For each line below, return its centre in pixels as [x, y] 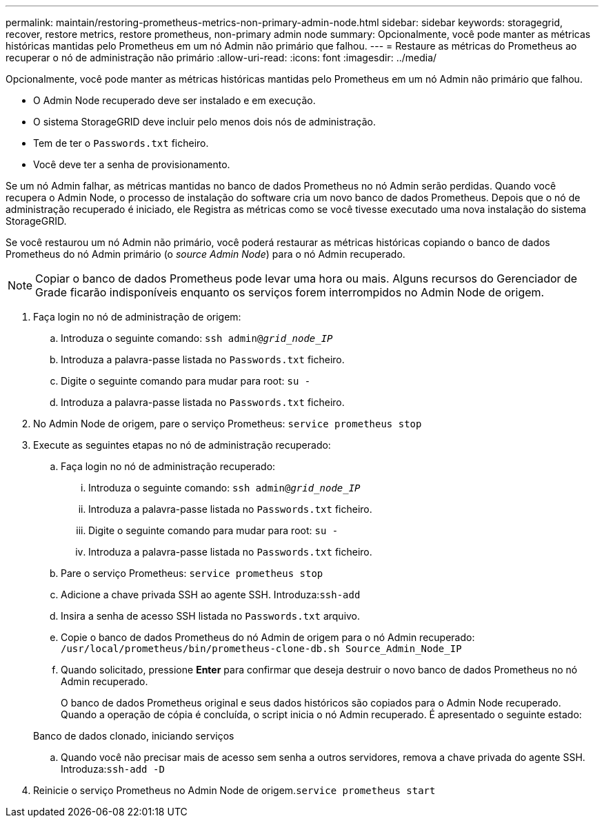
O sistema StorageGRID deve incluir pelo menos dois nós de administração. [205, 122]
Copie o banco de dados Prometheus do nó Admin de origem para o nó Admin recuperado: [268, 637]
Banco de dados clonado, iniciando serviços [134, 736]
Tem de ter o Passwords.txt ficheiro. [121, 143]
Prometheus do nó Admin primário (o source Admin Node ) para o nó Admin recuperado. [205, 254]
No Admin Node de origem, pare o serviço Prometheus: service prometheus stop [228, 424]
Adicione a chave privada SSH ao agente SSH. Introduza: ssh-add [211, 595]
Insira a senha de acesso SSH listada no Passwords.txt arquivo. [211, 616]
